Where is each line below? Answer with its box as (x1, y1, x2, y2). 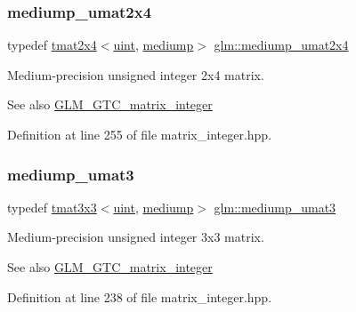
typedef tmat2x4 (7, 36, 97, 54)
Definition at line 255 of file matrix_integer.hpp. (7, 125, 272, 143)
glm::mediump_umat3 (214, 197, 336, 216)
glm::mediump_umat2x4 (214, 36, 349, 54)
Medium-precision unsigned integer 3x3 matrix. (7, 228, 264, 246)
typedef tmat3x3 (7, 197, 97, 216)
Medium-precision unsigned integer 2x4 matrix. (7, 65, 264, 84)
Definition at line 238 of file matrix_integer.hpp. (7, 287, 272, 306)
